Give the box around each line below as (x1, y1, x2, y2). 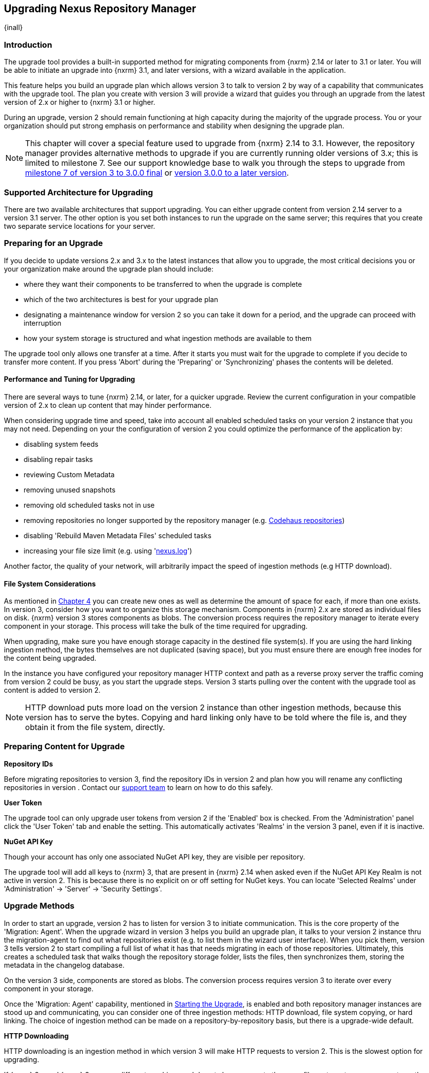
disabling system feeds (24, 439, 98, 448)
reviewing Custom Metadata (24, 470, 115, 479)
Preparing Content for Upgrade (4, 741, 125, 752)
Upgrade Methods (4, 901, 75, 911)
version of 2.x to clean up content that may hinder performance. (4, 400, 212, 409)
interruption (24, 318, 61, 327)
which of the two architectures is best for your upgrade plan (24, 295, 218, 304)
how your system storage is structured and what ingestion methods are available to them (24, 334, 312, 342)
